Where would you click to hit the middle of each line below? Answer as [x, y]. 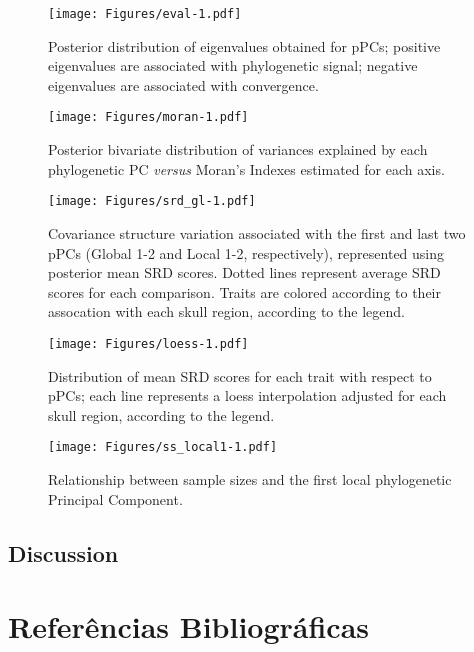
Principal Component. [115, 498]
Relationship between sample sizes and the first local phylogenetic [250, 479]
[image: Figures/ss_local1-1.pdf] [163, 447]
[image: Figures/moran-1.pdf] [148, 117]
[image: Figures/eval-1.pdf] [145, 14]
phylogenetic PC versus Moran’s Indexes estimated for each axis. [246, 168]
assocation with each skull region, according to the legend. [226, 311]
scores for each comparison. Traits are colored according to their [244, 291]
